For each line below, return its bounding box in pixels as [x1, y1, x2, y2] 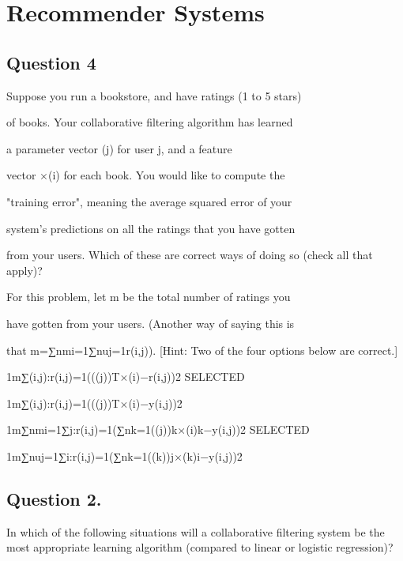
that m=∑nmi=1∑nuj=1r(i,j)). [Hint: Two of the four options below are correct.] [6, 341, 398, 358]
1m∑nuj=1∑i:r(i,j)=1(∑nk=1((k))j [6, 447, 175, 464]
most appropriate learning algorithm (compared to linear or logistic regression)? [6, 539, 394, 555]
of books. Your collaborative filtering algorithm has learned [6, 114, 293, 130]
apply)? [6, 262, 43, 278]
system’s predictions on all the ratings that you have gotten [6, 220, 296, 236]
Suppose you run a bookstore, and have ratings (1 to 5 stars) [6, 87, 302, 104]
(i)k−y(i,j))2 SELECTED [186, 421, 310, 438]
